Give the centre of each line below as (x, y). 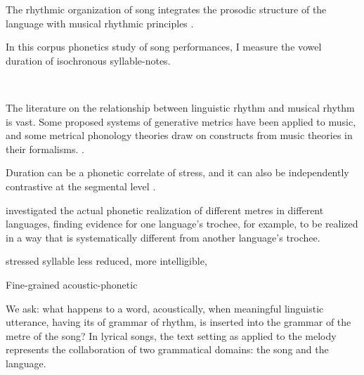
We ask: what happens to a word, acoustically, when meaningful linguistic (165, 308)
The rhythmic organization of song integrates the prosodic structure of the (166, 9)
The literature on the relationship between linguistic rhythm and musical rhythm (180, 107)
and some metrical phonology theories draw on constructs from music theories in (179, 135)
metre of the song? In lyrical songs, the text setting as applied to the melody (171, 335)
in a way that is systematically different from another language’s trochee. (163, 237)
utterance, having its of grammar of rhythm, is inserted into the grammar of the (178, 322)
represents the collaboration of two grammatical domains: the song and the (167, 349)
